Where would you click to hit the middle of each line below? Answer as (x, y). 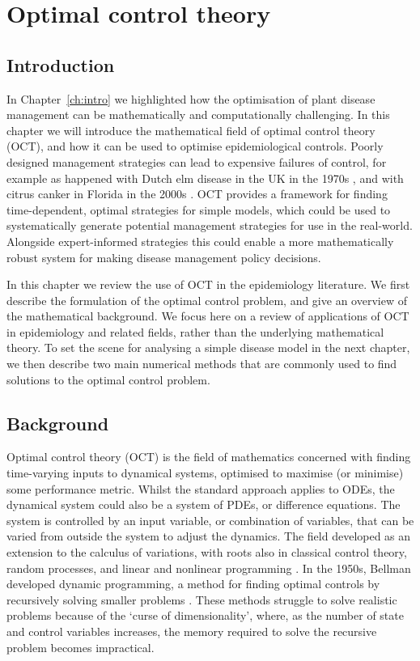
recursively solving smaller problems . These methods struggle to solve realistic (202, 599)
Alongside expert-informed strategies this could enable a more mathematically (200, 241)
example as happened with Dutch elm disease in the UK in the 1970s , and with (205, 178)
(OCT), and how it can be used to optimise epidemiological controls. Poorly (195, 146)
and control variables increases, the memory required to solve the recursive (192, 631)
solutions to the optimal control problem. (108, 379)
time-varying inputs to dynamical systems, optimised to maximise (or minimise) (205, 473)
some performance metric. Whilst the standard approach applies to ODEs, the (201, 488)
